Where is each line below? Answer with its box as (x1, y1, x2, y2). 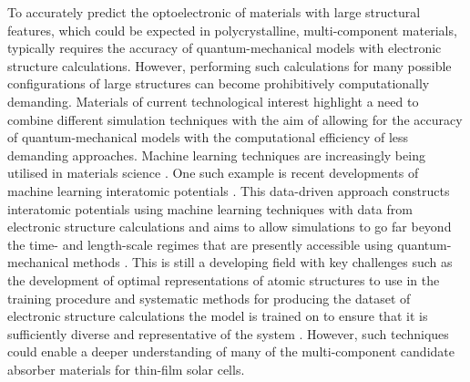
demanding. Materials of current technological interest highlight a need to (7, 91, 419, 110)
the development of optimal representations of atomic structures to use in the (7, 270, 440, 289)
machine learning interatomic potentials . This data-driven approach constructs (7, 181, 450, 200)
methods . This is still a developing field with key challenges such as (72, 253, 453, 272)
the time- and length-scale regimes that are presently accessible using (7, 234, 393, 253)
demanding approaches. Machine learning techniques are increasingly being (7, 145, 425, 164)
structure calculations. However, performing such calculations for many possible (7, 56, 452, 75)
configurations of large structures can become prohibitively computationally (7, 74, 430, 93)
